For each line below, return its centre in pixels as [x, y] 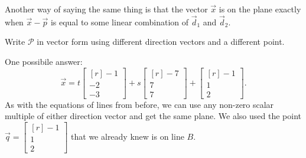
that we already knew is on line [128, 136]
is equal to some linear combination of [120, 22]
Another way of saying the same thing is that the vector [106, 9]
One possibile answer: [44, 61]
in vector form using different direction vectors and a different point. [161, 42]
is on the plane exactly [260, 9]
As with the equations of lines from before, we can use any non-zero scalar [139, 104]
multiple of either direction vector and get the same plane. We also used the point [153, 116]
